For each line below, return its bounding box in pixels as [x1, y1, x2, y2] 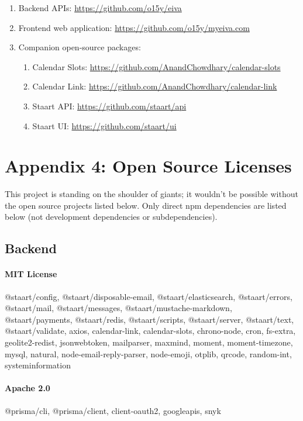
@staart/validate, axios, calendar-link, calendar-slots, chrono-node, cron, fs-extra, [5, 325, 296, 337]
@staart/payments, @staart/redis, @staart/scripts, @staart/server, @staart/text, [5, 313, 294, 325]
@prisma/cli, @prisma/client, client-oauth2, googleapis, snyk [5, 404, 221, 416]
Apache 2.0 [5, 382, 50, 394]
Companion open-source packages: [18, 41, 141, 53]
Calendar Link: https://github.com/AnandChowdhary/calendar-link [32, 80, 277, 92]
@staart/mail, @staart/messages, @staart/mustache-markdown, [5, 302, 232, 314]
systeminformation [5, 359, 71, 371]
